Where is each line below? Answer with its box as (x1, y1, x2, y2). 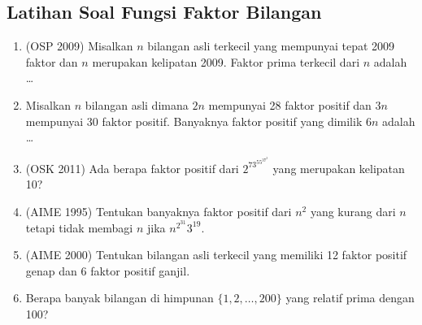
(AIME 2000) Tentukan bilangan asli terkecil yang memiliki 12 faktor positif (25, 246, 407, 263)
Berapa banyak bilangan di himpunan (25, 289, 214, 306)
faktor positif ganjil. (90, 262, 190, 279)
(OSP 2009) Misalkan (25, 37, 133, 54)
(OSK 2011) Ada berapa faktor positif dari (25, 159, 239, 176)
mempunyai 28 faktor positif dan (208, 96, 372, 113)
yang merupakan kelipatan (272, 159, 405, 176)
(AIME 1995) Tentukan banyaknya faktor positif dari (25, 203, 292, 220)
